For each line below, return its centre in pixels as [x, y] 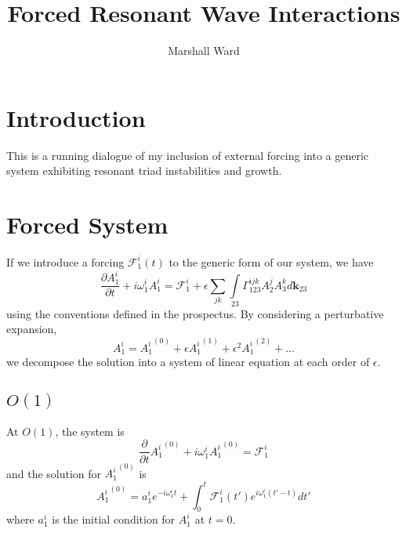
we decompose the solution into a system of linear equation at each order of [188, 362]
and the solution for [54, 473]
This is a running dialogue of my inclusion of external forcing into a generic [188, 155]
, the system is [90, 431]
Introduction [76, 117]
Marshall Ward [204, 51]
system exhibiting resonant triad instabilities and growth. [144, 170]
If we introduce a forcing [65, 261]
